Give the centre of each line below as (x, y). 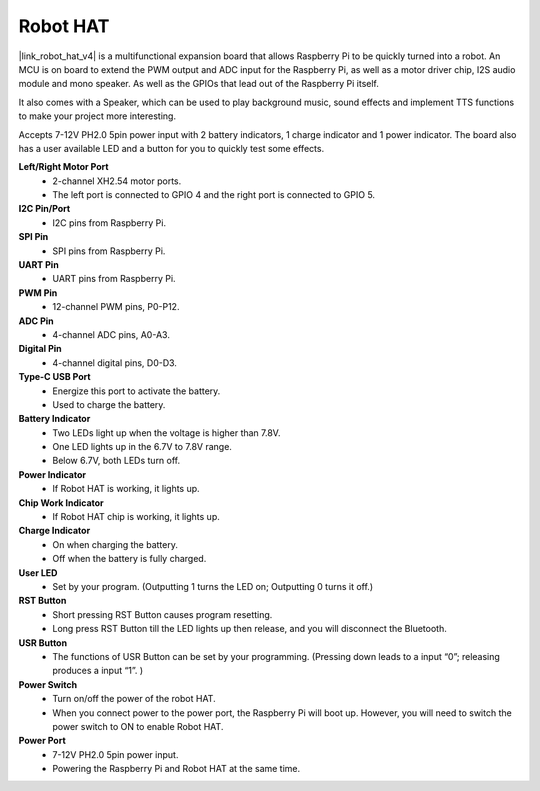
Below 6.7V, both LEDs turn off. (116, 461)
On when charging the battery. (115, 544)
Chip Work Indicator (61, 502)
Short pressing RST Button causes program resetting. (162, 614)
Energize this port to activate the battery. (136, 391)
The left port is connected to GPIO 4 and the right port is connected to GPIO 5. (213, 195)
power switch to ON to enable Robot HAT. (138, 726)
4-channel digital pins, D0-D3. (114, 362)
